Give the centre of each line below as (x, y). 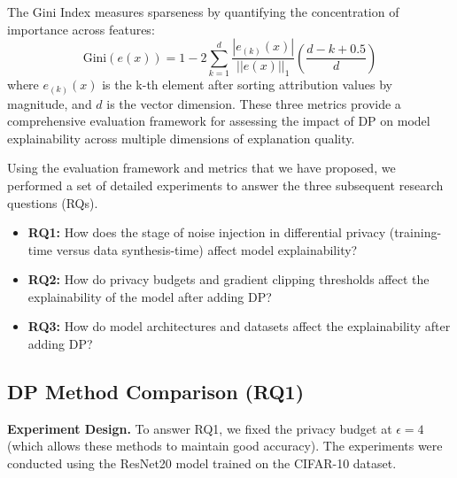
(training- (415, 232)
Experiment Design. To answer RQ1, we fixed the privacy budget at (200, 428)
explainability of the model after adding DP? (150, 296)
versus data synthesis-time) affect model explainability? (207, 249)
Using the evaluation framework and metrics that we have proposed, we (201, 168)
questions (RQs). (53, 202)
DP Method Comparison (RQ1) (156, 392)
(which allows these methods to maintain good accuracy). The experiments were (225, 446)
